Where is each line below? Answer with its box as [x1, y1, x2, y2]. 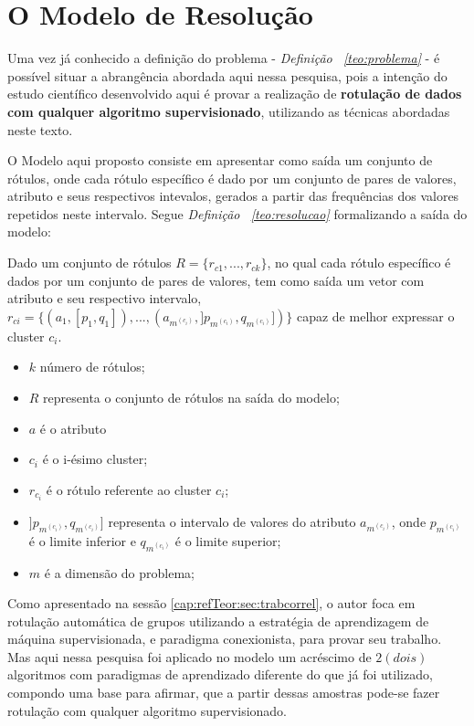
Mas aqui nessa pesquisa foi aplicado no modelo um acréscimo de [7, 647, 372, 666]
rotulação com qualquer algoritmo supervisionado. [7, 700, 288, 720]
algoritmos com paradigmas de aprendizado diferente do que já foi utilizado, [7, 665, 433, 684]
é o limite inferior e [28, 531, 136, 550]
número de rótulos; [39, 357, 145, 376]
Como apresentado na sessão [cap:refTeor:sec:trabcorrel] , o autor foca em [7, 594, 416, 613]
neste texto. [7, 120, 73, 139]
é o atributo [39, 418, 107, 437]
